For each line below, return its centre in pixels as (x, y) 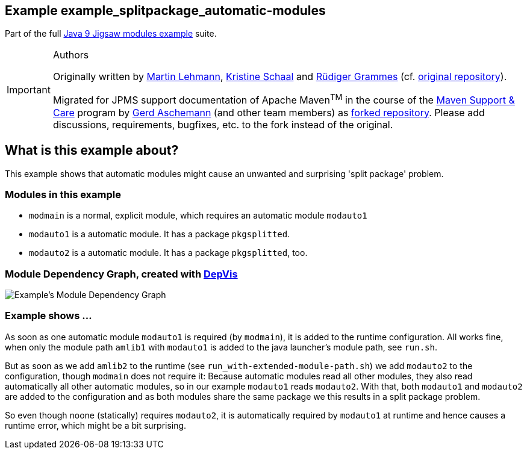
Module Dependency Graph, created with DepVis (121, 274)
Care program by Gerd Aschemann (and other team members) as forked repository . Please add (269, 112)
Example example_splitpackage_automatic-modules (165, 11)
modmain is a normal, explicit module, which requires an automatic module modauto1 (198, 216)
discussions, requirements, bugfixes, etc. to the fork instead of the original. (223, 124)
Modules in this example (63, 194)
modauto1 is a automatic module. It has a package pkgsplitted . (160, 234)
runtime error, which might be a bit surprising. (96, 425)
